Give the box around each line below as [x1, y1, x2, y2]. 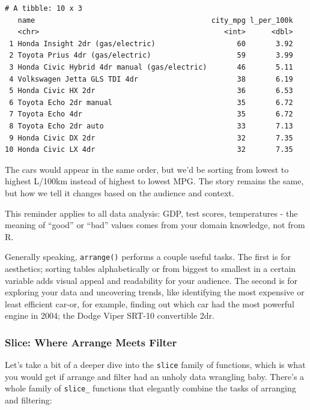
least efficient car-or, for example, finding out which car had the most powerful [5, 297, 294, 310]
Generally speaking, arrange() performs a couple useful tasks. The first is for [5, 250, 291, 263]
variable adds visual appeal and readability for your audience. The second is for [5, 274, 298, 286]
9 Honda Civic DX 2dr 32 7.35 [9, 133, 293, 142]
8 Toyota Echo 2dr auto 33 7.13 [9, 121, 293, 130]
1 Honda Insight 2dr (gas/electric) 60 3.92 [9, 39, 293, 48]
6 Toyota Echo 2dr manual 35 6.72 [9, 98, 293, 107]
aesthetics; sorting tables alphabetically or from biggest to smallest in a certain [5, 262, 296, 274]
